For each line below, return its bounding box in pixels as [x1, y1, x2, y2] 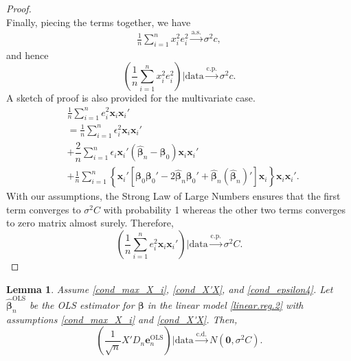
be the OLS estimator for [30, 297, 135, 312]
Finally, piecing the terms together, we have [6, 14, 191, 29]
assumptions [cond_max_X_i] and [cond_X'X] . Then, [6, 312, 238, 326]
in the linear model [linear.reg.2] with [147, 297, 304, 312]
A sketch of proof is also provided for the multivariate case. [6, 91, 256, 105]
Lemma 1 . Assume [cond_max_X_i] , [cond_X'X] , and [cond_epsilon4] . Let [6, 281, 333, 296]
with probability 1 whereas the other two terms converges [103, 202, 346, 216]
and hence [6, 47, 49, 62]
